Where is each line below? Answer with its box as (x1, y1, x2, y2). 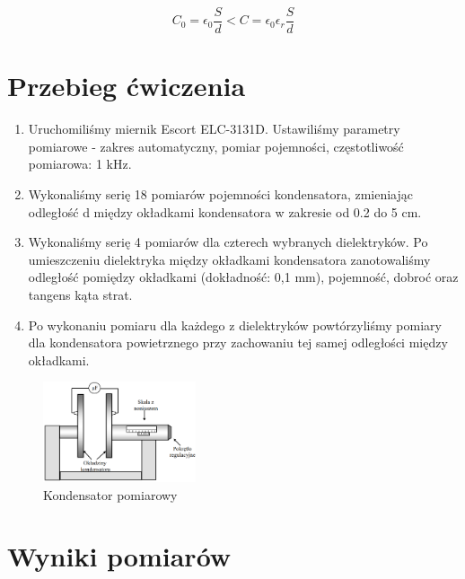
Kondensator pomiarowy (43, 485, 178, 504)
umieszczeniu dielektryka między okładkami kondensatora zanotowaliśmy (28, 250, 431, 268)
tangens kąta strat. (28, 285, 133, 303)
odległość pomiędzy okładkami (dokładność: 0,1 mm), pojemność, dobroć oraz (28, 268, 459, 286)
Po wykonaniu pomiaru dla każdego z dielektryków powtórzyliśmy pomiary (28, 315, 442, 334)
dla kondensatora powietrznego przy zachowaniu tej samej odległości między (28, 333, 448, 352)
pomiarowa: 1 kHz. (28, 154, 132, 173)
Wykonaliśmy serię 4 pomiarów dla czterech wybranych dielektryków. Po (28, 232, 428, 251)
